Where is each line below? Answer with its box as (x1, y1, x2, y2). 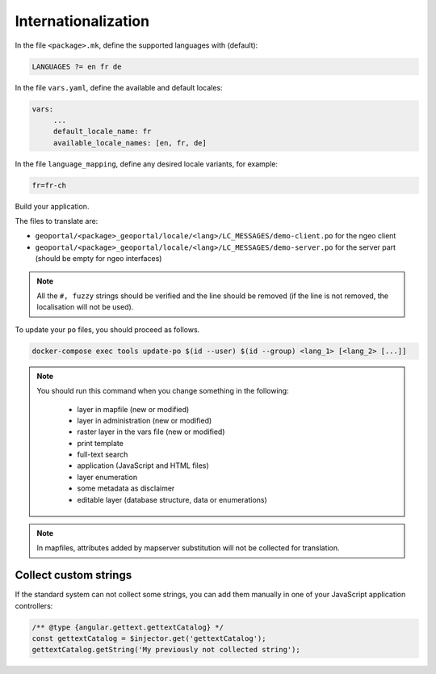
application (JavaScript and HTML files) (77, 461, 209, 470)
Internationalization (15, 12, 149, 30)
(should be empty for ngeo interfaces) (35, 254, 162, 263)
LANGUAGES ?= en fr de (31, 61, 122, 71)
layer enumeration (77, 472, 137, 482)
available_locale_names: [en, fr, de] (52, 138, 208, 147)
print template (77, 438, 124, 448)
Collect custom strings (15, 568, 132, 582)
